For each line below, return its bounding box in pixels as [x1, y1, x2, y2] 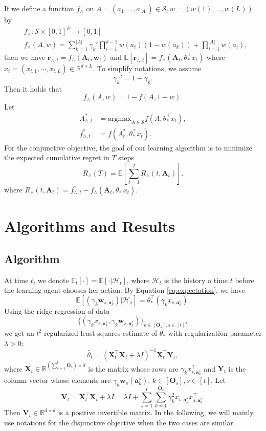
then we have [4, 51, 46, 62]
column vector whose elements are [4, 375, 111, 385]
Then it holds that [4, 83, 62, 94]
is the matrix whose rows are [88, 363, 179, 374]
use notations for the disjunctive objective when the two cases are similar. [4, 417, 235, 428]
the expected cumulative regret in [4, 152, 109, 163]
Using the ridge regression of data [4, 305, 110, 316]
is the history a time [164, 274, 228, 285]
